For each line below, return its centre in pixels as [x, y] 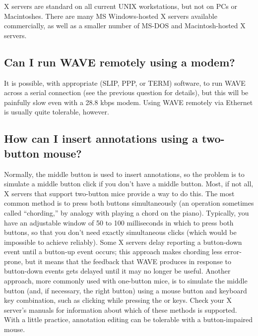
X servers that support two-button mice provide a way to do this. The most [119, 193]
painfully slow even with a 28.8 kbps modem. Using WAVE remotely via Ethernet [129, 102]
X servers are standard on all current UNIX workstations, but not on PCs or [121, 6]
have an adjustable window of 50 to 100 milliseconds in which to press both [119, 222]
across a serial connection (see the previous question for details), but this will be [126, 92]
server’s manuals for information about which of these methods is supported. [121, 309]
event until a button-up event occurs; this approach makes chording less [113, 252]
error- [233, 252]
